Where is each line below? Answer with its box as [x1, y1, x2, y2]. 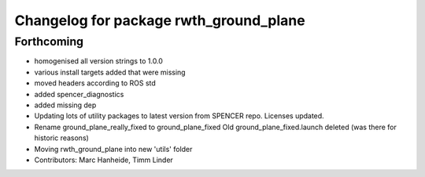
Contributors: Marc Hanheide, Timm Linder [34, 155, 173, 164]
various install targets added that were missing [34, 67, 186, 77]
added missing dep [34, 100, 97, 110]
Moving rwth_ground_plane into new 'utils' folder [34, 144, 193, 154]
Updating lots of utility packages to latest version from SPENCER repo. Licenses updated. [34, 111, 324, 121]
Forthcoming [14, 34, 84, 49]
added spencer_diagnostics [34, 89, 124, 99]
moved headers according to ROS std [34, 78, 157, 88]
